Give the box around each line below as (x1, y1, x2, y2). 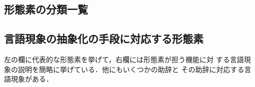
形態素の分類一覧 (4, 1, 88, 17)
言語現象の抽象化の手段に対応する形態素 (4, 31, 203, 46)
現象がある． (10, 74, 53, 84)
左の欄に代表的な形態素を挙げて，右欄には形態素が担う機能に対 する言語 (4, 54, 244, 64)
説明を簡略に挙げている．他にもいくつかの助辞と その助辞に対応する (17, 64, 244, 74)
